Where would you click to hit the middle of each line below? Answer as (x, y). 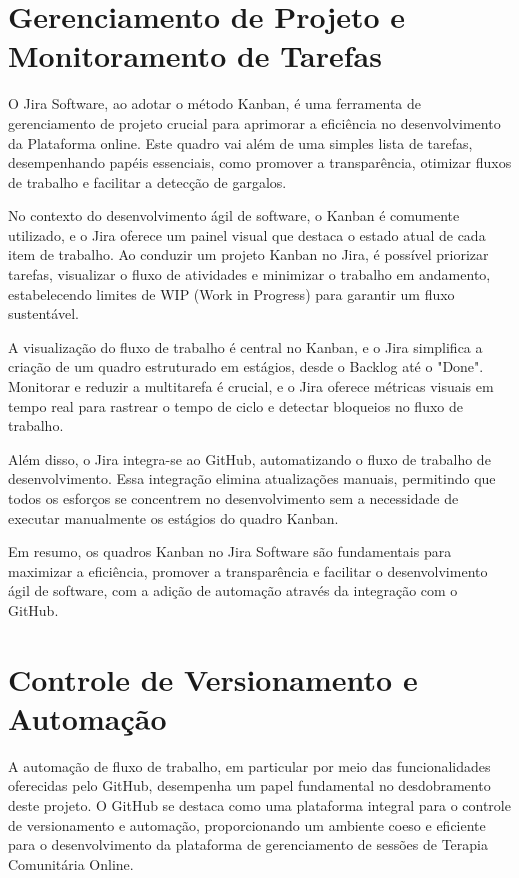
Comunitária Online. (71, 863)
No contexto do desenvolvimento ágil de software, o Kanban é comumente (234, 215)
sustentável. (43, 313)
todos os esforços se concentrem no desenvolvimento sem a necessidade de (233, 498)
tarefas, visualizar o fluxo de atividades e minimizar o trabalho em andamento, (249, 274)
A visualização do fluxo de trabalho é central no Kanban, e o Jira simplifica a (245, 346)
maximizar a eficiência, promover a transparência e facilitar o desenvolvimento (248, 570)
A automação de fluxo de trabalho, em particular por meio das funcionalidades (249, 765)
